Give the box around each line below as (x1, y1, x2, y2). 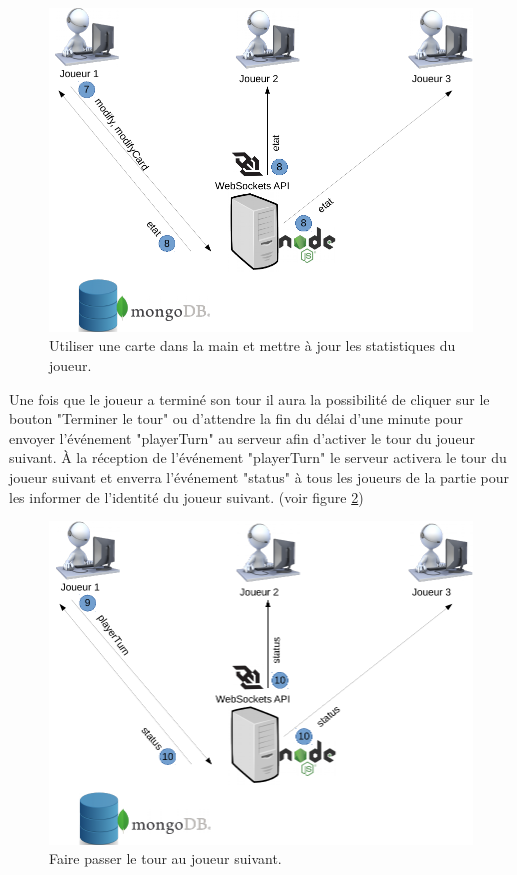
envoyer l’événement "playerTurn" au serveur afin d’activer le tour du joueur (9, 427, 475, 448)
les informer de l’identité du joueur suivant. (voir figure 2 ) (9, 486, 364, 507)
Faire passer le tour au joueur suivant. (49, 848, 282, 869)
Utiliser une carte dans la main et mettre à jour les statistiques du (49, 335, 456, 356)
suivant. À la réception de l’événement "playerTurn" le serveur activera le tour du (9, 447, 507, 468)
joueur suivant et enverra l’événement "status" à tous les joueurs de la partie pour (9, 467, 509, 488)
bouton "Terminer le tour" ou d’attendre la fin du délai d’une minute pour (9, 408, 464, 429)
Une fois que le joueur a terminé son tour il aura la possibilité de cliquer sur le (9, 388, 490, 409)
